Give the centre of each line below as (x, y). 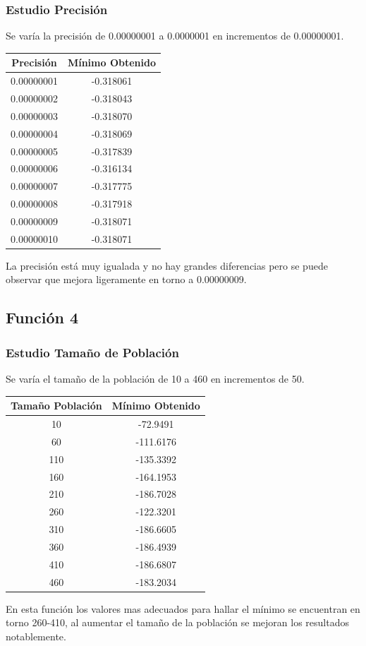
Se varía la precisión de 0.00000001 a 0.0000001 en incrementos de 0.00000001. (175, 36)
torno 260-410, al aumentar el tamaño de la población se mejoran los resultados (177, 622)
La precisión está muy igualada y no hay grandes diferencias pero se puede (167, 265)
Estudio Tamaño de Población (92, 352)
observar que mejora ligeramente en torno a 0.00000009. (126, 279)
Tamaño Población (56, 406)
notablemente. (36, 636)
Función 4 (42, 317)
